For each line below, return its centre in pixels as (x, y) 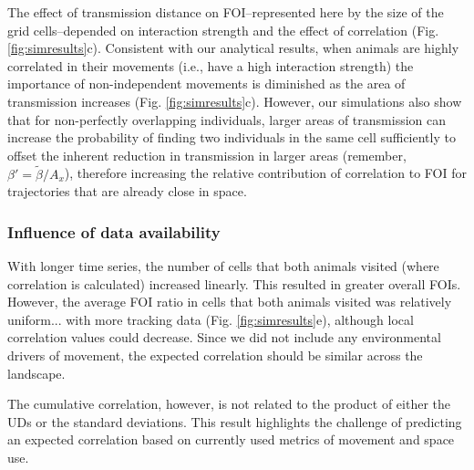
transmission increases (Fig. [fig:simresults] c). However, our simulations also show (235, 101)
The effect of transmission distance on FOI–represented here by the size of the (226, 12)
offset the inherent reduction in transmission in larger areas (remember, (207, 155)
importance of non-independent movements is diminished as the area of (206, 84)
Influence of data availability (114, 231)
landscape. (36, 373)
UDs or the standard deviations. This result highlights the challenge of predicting (235, 421)
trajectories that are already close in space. (127, 191)
